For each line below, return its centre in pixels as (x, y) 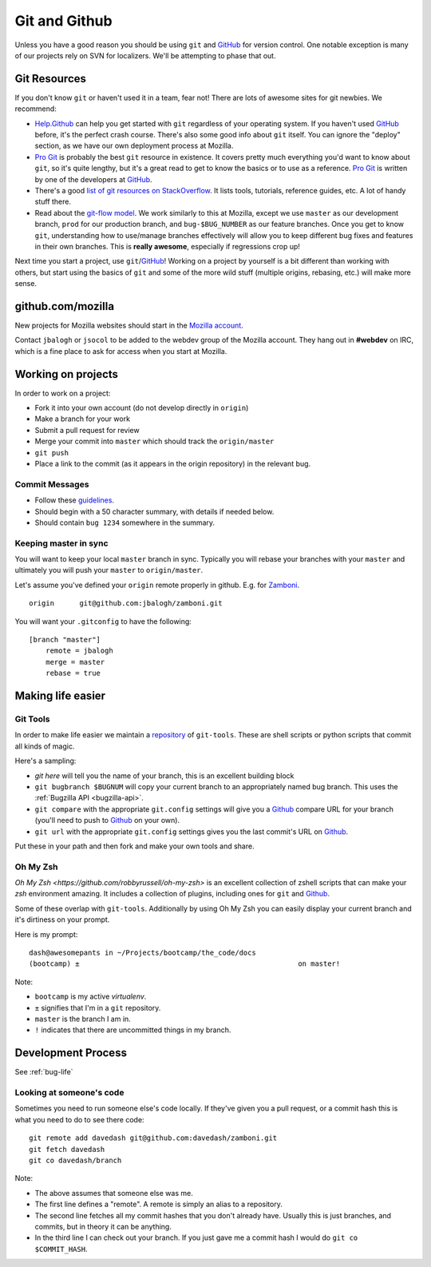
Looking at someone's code (69, 1092)
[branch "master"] (65, 640)
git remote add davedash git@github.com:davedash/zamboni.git (153, 1138)
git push (52, 453)
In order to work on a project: (63, 393)
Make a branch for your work (83, 419)
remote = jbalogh (79, 651)
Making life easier (60, 696)
